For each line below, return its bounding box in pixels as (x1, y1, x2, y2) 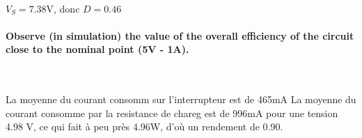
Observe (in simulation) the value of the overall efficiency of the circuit (6, 28, 354, 43)
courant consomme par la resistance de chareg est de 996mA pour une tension (6, 105, 338, 120)
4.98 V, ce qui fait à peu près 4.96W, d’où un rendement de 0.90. (6, 119, 283, 134)
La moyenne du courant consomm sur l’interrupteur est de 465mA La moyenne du (6, 92, 356, 107)
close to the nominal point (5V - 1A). (6, 42, 189, 56)
